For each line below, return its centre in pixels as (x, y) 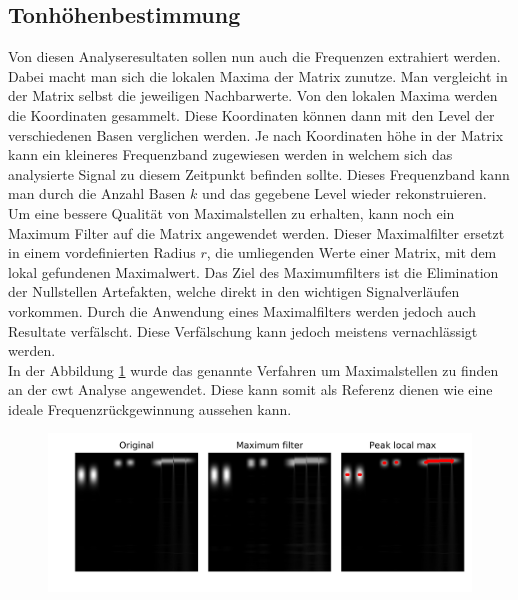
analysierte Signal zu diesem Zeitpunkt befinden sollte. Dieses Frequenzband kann (259, 173)
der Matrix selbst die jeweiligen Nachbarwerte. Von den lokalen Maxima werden (253, 95)
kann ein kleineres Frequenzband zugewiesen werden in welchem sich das (230, 154)
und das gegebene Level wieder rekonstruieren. (344, 193)
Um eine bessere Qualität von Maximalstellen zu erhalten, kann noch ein (231, 212)
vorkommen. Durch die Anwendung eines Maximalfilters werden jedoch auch (242, 310)
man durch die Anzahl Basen (97, 193)
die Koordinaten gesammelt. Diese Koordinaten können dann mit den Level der (251, 114)
